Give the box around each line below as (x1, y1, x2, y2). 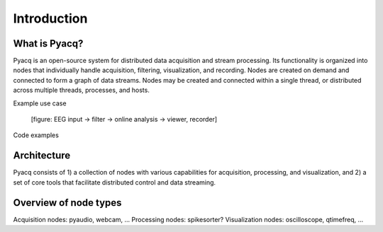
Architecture (13, 149, 71, 162)
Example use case (13, 99, 67, 108)
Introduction (13, 11, 88, 26)
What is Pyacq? (13, 37, 84, 50)
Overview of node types (13, 197, 122, 209)
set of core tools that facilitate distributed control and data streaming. (13, 178, 216, 187)
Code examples (13, 131, 60, 139)
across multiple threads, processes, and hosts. (13, 86, 150, 95)
